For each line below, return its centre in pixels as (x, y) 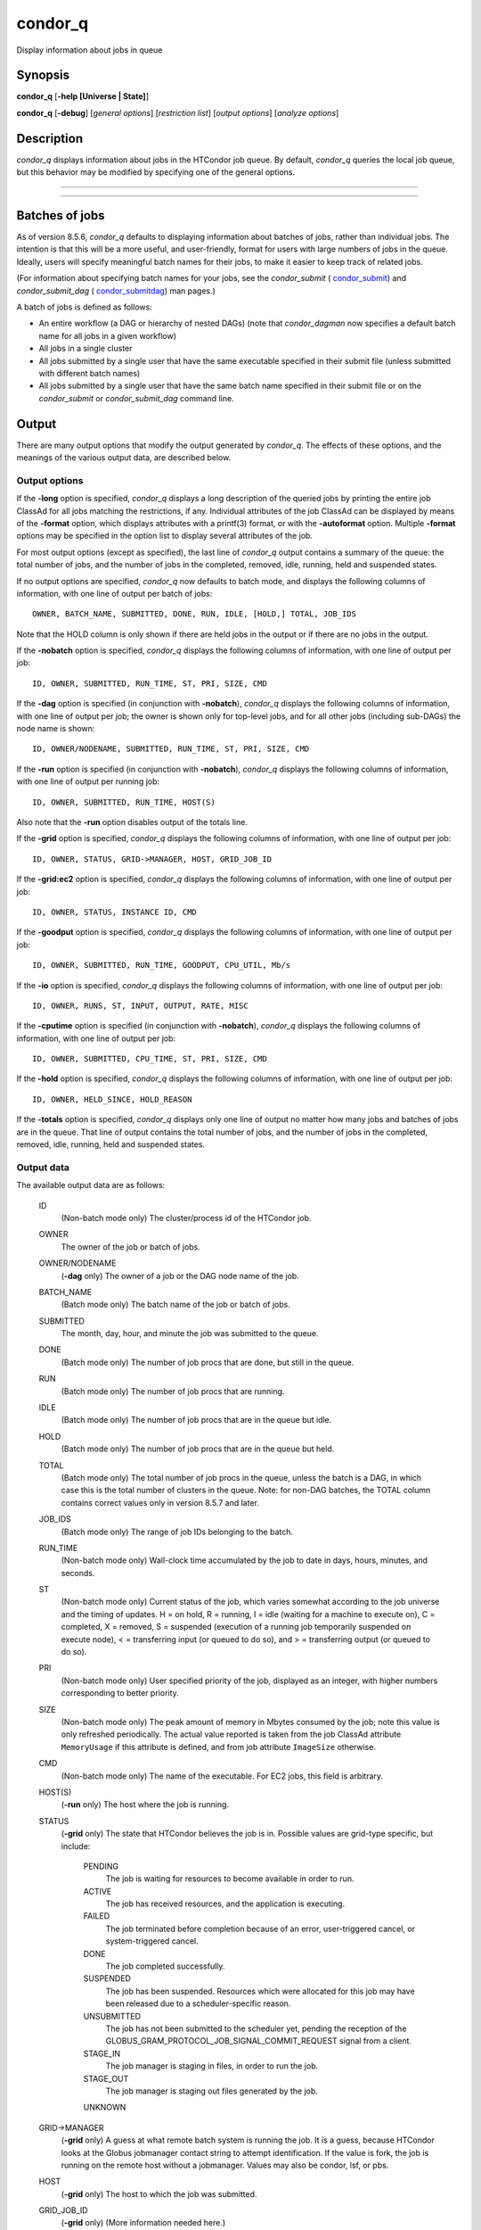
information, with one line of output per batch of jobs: (114, 593)
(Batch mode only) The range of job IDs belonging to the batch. (177, 1532)
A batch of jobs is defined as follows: (85, 307)
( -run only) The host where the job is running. (145, 1805)
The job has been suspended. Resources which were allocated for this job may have (260, 1991)
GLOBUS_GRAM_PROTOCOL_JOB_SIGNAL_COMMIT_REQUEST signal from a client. (259, 2041)
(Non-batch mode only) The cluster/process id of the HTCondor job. (186, 1218)
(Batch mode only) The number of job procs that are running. (173, 1391)
